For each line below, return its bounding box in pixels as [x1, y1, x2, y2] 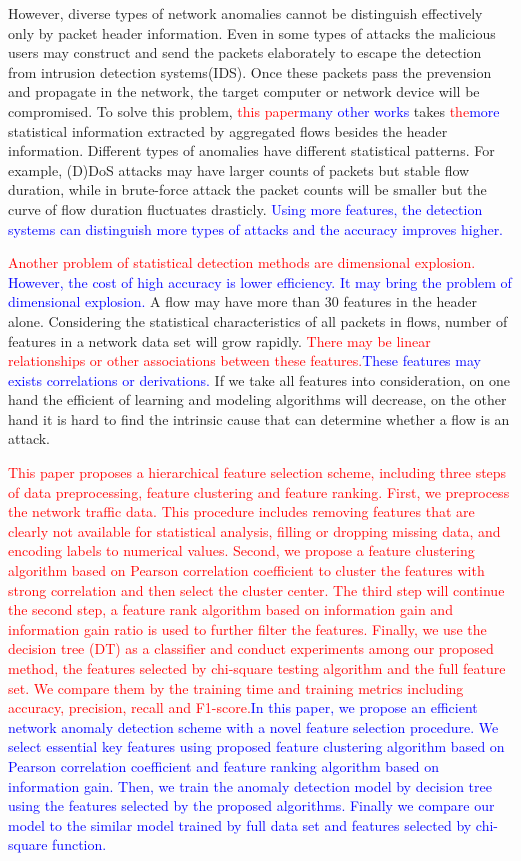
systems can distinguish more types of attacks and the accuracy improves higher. [8, 218, 504, 239]
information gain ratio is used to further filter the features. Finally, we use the [8, 618, 487, 639]
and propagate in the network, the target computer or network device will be [8, 81, 480, 102]
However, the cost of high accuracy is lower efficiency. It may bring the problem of [8, 271, 512, 292]
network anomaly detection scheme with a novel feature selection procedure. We [8, 716, 499, 737]
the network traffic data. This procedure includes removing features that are [8, 501, 475, 522]
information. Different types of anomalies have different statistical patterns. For [8, 140, 495, 161]
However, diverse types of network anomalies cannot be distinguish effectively [8, 3, 483, 23]
